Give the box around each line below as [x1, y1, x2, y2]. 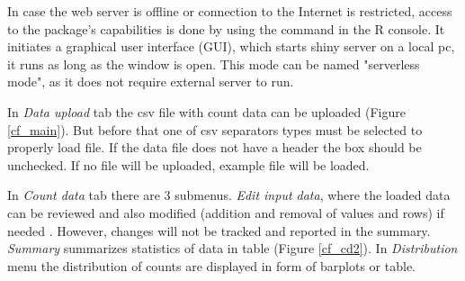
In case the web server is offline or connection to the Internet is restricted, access [7, 2, 452, 20]
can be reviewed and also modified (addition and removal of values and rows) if [7, 203, 444, 222]
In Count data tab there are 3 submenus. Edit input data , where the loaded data [7, 186, 451, 204]
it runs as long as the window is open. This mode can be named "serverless [7, 54, 420, 73]
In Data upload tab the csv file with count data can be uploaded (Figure [7, 102, 406, 121]
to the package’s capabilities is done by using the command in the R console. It [7, 19, 445, 38]
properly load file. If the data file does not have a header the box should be [7, 138, 422, 157]
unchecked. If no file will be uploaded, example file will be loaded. [7, 155, 370, 174]
